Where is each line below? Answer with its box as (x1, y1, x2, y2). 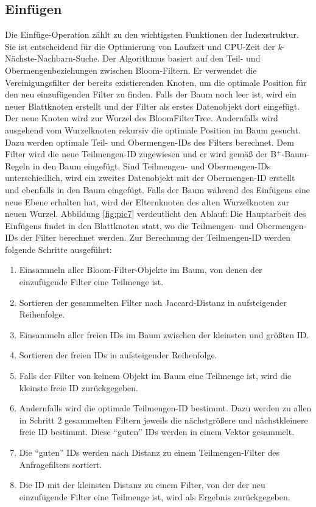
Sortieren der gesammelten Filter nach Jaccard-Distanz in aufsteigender (19, 296, 287, 308)
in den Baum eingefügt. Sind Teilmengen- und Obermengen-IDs (33, 159, 271, 172)
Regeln (5, 159, 30, 172)
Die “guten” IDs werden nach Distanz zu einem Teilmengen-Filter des (19, 446, 280, 459)
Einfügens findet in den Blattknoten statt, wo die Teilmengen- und (5, 219, 254, 232)
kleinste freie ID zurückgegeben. (19, 381, 138, 394)
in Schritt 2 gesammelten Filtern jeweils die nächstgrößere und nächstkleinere (19, 413, 308, 426)
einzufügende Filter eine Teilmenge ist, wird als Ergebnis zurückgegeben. (19, 490, 290, 503)
